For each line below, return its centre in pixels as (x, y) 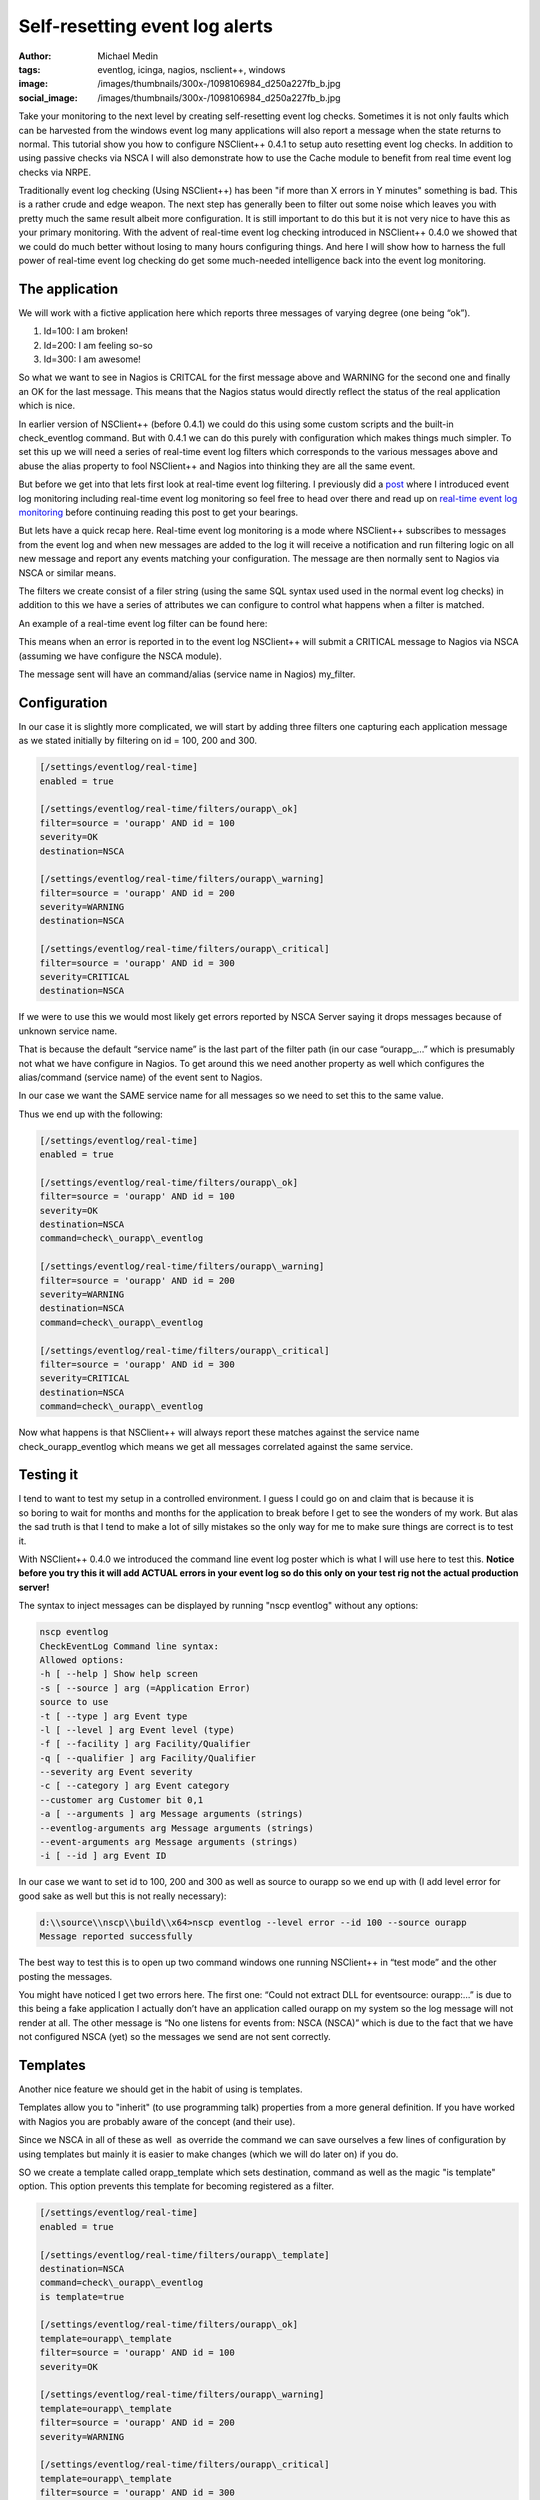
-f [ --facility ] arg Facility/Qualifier (145, 1744)
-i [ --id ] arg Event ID (103, 1856)
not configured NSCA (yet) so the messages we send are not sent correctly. (174, 2037)
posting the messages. (65, 1976)
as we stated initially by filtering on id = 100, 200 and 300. (137, 741)
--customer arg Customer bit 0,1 (121, 1799)
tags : (29, 69)
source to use (74, 1702)
